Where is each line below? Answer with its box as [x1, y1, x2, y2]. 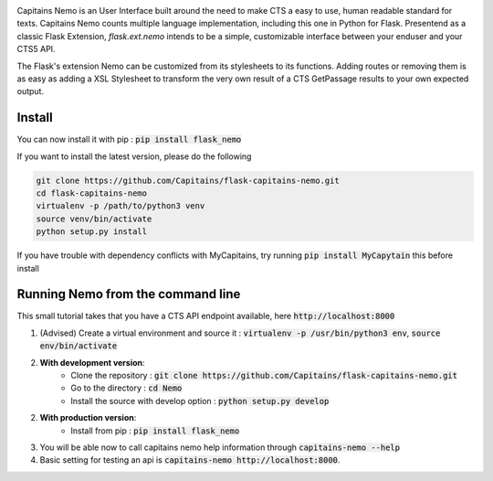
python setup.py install [36, 227, 148, 237]
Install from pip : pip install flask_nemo [70, 425, 240, 436]
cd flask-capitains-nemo [36, 188, 148, 198]
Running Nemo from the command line [16, 286, 241, 302]
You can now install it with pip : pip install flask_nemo [16, 134, 242, 145]
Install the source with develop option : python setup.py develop [70, 395, 330, 406]
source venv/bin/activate [36, 213, 152, 224]
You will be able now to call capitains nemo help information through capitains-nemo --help [39, 442, 401, 453]
